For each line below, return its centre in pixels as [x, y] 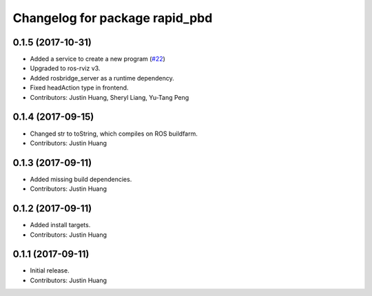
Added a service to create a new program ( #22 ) [97, 59]
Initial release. [50, 271]
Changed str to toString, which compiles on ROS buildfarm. [114, 134]
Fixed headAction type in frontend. [79, 88]
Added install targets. [60, 225]
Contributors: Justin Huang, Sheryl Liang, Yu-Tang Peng [110, 97]
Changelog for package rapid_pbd [113, 18]
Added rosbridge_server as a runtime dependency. [102, 78]
